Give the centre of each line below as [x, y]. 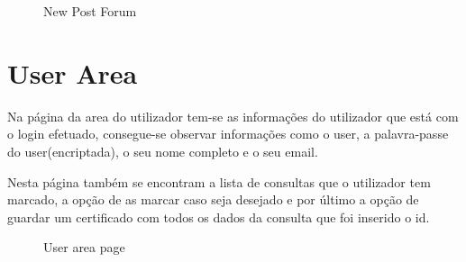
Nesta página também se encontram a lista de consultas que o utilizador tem [219, 181]
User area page [84, 247]
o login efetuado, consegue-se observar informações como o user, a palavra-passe [228, 134]
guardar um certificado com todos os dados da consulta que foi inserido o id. [219, 217]
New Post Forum [90, 11]
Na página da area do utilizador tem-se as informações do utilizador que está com [233, 116]
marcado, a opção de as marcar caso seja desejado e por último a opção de [213, 199]
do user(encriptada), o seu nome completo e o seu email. [163, 151]
